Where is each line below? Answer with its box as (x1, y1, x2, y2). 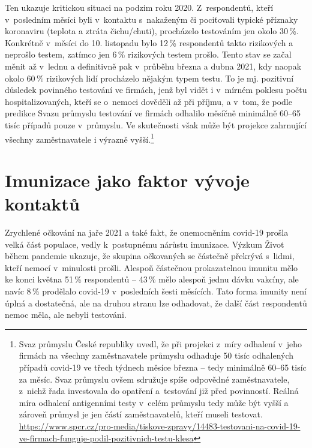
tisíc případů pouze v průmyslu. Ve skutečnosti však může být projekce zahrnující (5, 118, 307, 131)
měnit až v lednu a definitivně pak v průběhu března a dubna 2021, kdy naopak (5, 59, 302, 72)
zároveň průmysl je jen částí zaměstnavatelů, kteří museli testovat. (19, 408, 263, 420)
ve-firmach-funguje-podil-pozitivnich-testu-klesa (19, 431, 194, 444)
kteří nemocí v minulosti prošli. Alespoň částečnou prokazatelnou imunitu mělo (5, 261, 298, 273)
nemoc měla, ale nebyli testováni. (5, 308, 127, 321)
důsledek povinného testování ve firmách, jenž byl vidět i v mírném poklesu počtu (5, 83, 307, 96)
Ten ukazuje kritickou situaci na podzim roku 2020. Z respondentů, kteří (5, 1, 274, 13)
